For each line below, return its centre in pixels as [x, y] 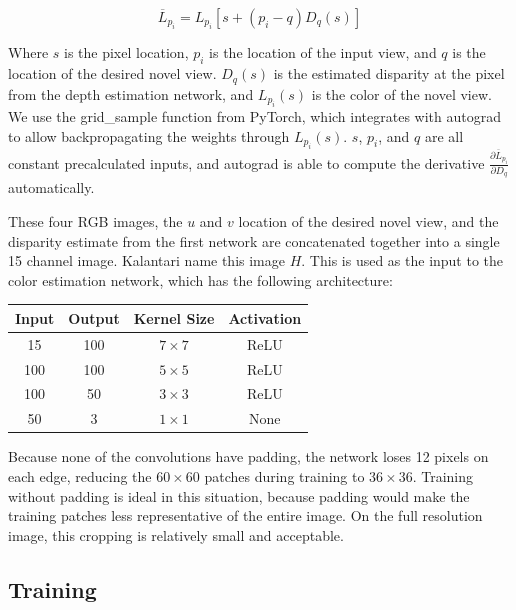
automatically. [51, 187]
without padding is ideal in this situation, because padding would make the [239, 495]
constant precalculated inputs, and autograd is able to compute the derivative [246, 162]
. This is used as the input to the [402, 260]
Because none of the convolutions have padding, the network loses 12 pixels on [248, 456]
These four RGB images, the [95, 221]
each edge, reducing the [80, 475]
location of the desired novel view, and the [368, 221]
